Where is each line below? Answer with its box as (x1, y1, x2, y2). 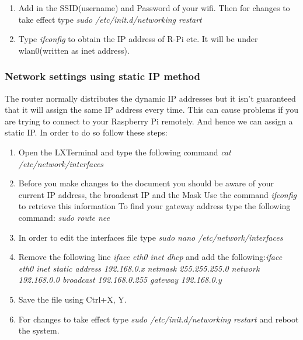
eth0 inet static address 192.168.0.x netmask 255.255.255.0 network (18, 262, 260, 274)
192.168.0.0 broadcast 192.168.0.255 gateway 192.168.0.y (18, 273, 222, 286)
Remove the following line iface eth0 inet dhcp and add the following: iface (18, 251, 283, 263)
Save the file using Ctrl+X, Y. (18, 293, 127, 305)
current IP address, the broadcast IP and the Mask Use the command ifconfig (18, 188, 297, 200)
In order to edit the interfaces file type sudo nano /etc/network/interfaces (18, 231, 283, 243)
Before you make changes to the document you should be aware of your (18, 177, 274, 189)
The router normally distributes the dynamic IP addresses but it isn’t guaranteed (5, 92, 296, 104)
